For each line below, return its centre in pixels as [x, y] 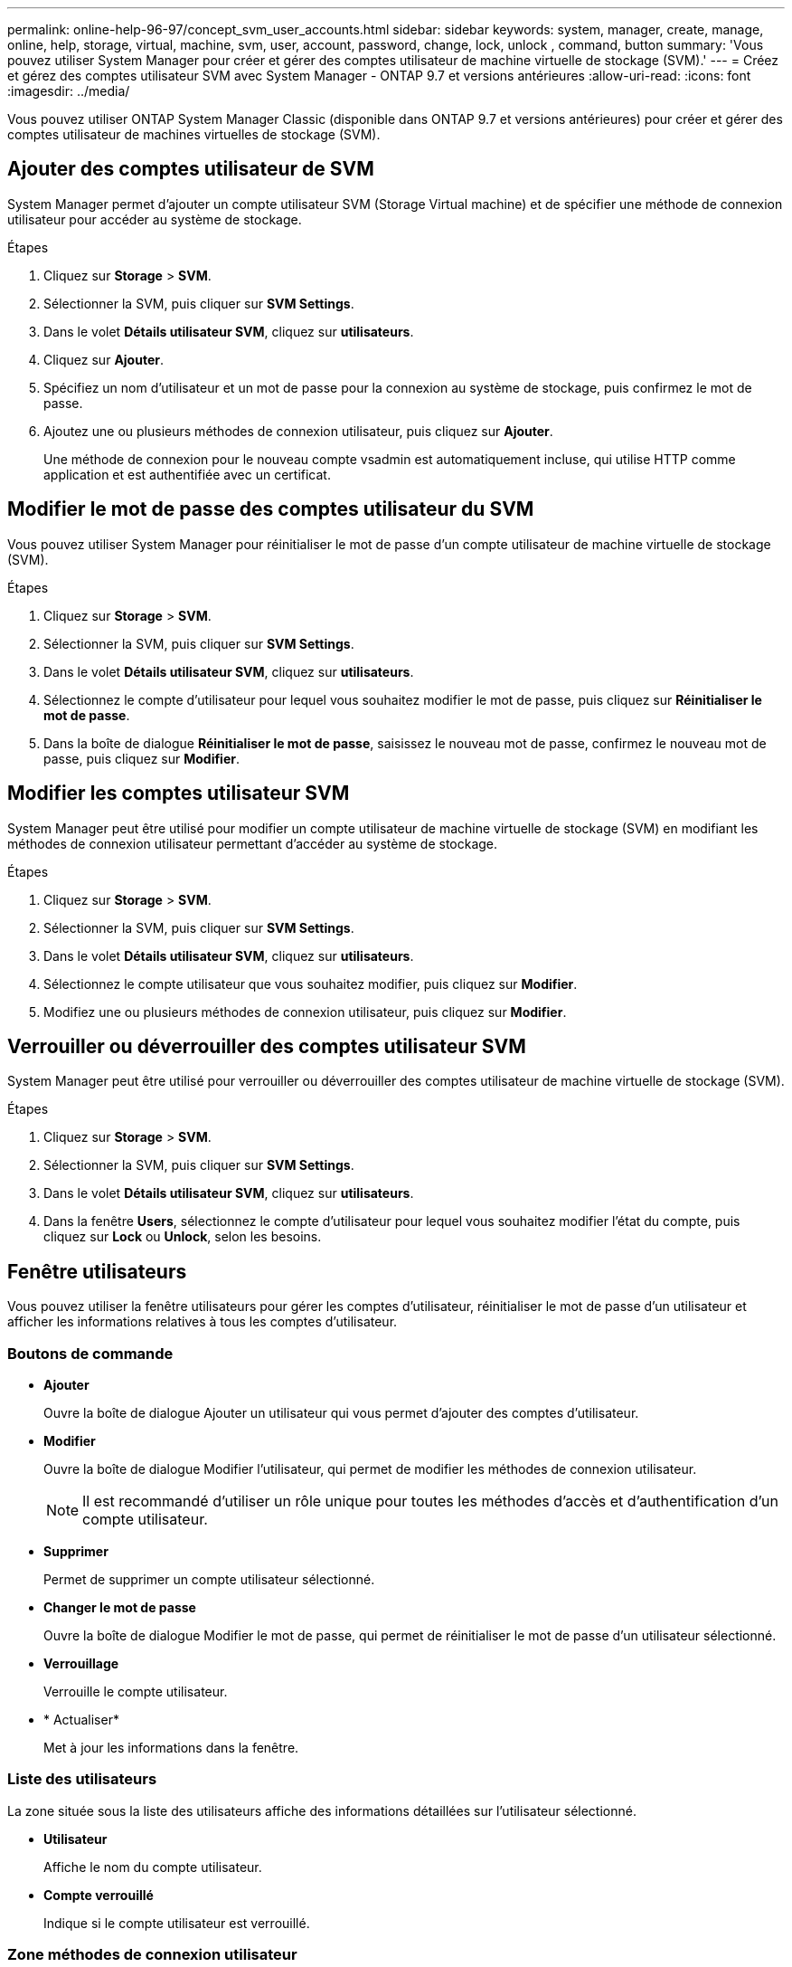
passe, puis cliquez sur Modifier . [142, 758]
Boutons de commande [90, 1353]
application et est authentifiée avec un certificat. [187, 474]
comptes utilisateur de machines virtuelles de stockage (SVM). [194, 134]
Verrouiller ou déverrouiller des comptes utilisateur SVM [267, 1046]
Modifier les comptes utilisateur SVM [179, 793]
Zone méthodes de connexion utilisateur [152, 1955]
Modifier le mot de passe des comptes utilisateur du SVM [271, 509]
